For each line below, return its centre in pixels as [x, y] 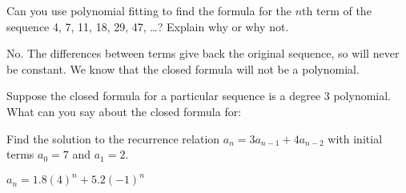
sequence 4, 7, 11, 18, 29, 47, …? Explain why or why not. [148, 26]
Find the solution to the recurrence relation [113, 138]
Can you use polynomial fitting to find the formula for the [149, 10]
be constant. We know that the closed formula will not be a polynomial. [183, 68]
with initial [355, 138]
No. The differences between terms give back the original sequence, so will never [203, 53]
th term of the [337, 10]
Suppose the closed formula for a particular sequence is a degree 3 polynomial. [199, 96]
